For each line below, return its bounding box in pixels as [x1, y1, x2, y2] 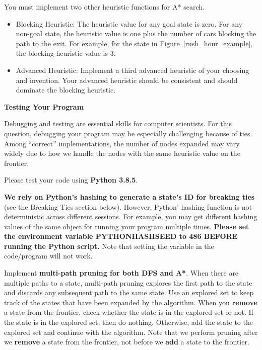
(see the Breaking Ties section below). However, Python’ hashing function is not [4, 201, 252, 212]
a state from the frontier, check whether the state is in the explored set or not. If [4, 307, 253, 317]
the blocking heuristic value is [16, 48, 108, 58]
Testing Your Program [4, 101, 84, 112]
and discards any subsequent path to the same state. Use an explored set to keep [4, 287, 254, 298]
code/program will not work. [4, 250, 93, 261]
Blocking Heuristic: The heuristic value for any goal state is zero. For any [16, 18, 243, 29]
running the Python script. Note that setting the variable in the [4, 240, 214, 251]
